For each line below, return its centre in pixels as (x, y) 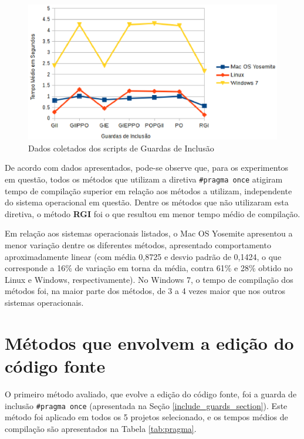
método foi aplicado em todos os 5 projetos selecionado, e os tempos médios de (146, 417)
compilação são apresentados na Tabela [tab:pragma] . (101, 428)
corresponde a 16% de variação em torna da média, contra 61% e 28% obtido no (149, 268)
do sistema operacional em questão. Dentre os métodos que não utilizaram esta (147, 202)
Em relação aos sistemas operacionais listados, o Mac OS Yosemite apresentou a (149, 233)
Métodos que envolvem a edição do (149, 342)
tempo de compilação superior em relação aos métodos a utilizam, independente (148, 190)
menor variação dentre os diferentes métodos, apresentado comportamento (138, 245)
